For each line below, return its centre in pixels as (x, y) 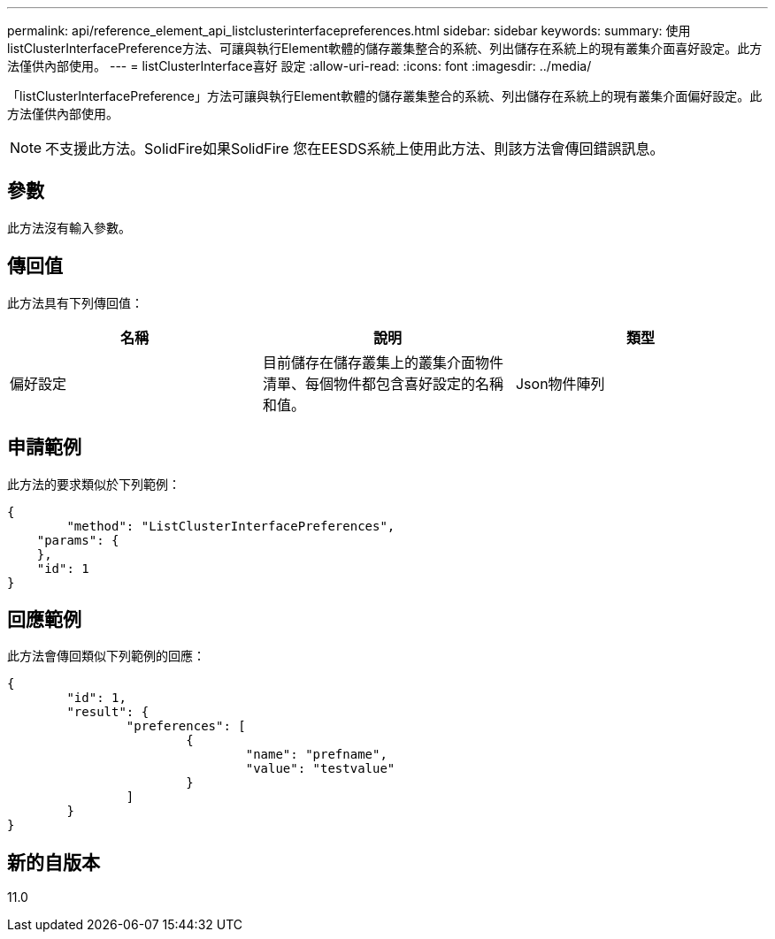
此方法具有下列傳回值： (75, 302)
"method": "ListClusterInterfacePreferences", (231, 526)
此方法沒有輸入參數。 (69, 227)
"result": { (108, 712)
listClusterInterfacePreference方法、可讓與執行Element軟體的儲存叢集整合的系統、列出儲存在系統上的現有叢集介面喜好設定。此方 (385, 48)
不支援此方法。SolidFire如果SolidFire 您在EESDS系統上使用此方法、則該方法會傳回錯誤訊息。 (355, 149)
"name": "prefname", (316, 755)
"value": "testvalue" (320, 769)
